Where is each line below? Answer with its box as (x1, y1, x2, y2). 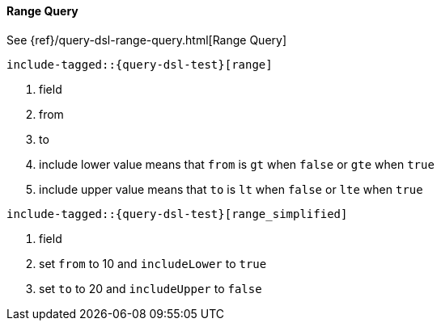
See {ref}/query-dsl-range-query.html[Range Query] (6, 32, 287, 47)
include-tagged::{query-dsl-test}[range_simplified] (6, 207, 348, 220)
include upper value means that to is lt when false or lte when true (39, 182, 423, 196)
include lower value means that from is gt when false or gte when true (39, 157, 435, 171)
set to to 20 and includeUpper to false (39, 281, 262, 296)
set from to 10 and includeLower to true (39, 256, 267, 270)
